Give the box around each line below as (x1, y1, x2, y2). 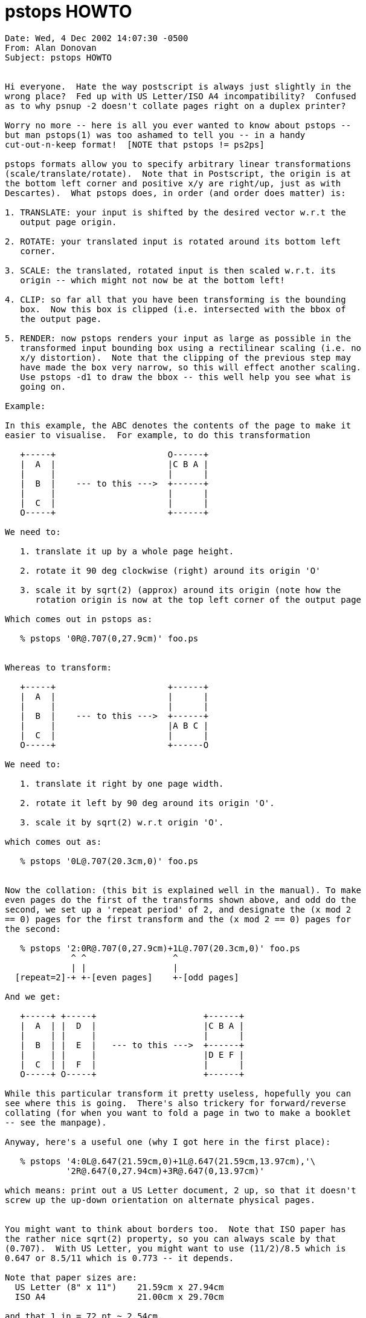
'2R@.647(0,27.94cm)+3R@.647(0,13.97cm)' (66, 1166, 265, 1176)
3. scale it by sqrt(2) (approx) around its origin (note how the (20, 585, 341, 595)
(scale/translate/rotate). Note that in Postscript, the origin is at (5, 168, 352, 179)
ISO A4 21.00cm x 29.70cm (14, 1291, 224, 1302)
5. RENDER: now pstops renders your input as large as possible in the (5, 333, 352, 343)
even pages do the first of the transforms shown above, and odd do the (5, 894, 356, 905)
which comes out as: (5, 836, 102, 847)
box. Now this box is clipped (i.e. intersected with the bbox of (20, 304, 346, 314)
